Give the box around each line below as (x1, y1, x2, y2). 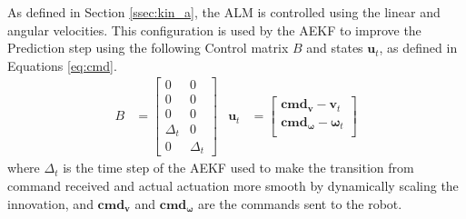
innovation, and (7, 194, 94, 213)
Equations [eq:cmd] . (7, 55, 117, 75)
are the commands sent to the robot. (197, 194, 402, 213)
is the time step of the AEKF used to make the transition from (63, 158, 414, 177)
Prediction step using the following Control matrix (7, 38, 289, 57)
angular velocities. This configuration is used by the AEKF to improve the (7, 20, 421, 39)
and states (306, 38, 363, 57)
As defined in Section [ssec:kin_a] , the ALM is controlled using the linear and (7, 3, 441, 21)
